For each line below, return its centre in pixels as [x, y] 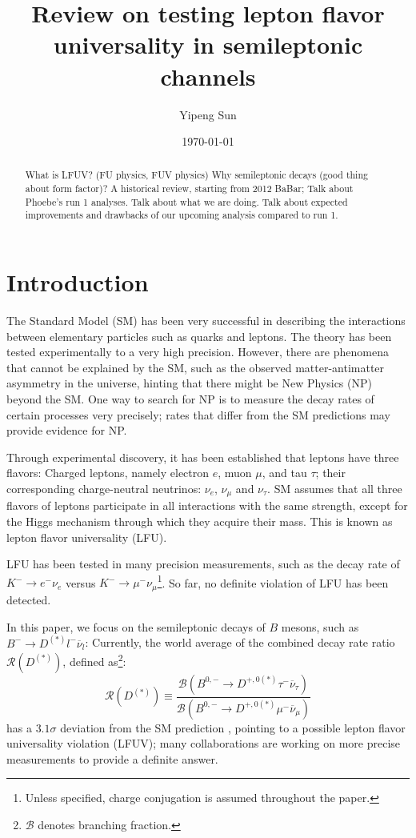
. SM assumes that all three [335, 488]
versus [80, 582]
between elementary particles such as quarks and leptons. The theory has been [199, 336]
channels [208, 76]
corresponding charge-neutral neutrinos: [104, 488]
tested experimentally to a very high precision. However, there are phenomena [198, 352]
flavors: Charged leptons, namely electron [108, 473]
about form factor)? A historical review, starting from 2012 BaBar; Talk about [189, 188]
